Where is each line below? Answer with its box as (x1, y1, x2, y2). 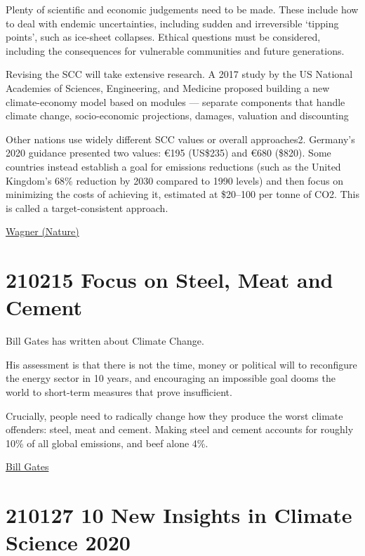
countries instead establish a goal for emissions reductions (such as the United (6, 159, 341, 173)
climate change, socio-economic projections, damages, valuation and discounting (6, 108, 349, 123)
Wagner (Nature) (6, 224, 79, 239)
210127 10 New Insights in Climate (6, 501, 352, 529)
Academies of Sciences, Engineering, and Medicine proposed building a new (6, 80, 330, 95)
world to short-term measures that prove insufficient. (6, 385, 232, 399)
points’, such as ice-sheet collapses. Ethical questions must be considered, (6, 29, 321, 44)
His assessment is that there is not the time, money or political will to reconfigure (6, 357, 357, 371)
